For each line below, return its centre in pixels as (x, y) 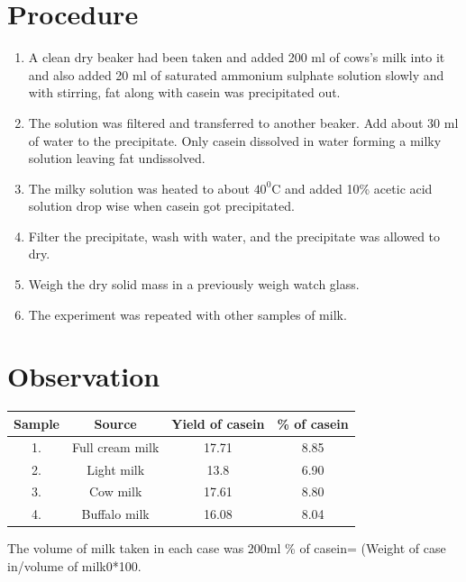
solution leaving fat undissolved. (117, 158)
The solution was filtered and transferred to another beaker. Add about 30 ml (243, 122)
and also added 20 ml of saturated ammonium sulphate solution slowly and (236, 74)
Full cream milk (115, 446)
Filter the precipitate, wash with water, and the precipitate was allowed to (234, 236)
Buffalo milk (115, 514)
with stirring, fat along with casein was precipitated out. (184, 92)
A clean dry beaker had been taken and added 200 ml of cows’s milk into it (237, 57)
